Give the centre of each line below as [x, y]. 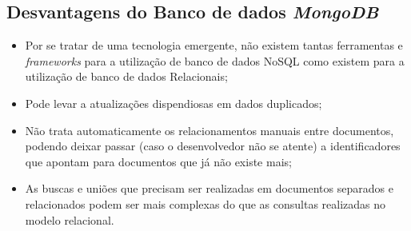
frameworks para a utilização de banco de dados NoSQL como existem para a [215, 60]
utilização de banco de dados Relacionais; [126, 76]
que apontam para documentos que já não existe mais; [158, 161]
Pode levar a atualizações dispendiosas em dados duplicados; [174, 103]
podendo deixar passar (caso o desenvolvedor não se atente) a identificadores [213, 146]
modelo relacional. [70, 219]
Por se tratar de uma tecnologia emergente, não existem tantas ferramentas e [214, 45]
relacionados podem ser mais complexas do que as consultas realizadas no [205, 203]
